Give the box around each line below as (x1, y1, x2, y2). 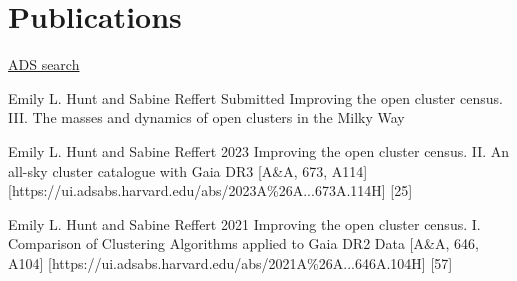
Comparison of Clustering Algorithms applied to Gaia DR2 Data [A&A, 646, (8, 233, 479, 254)
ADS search (8, 54, 80, 75)
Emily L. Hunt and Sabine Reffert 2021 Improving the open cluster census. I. (8, 213, 481, 234)
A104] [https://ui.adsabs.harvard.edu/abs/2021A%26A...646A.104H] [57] (8, 252, 453, 273)
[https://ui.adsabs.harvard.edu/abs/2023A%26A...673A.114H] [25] (8, 180, 413, 201)
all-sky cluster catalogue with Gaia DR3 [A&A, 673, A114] (8, 160, 368, 181)
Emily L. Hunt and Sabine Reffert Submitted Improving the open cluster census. (8, 87, 503, 108)
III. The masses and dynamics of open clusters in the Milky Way (8, 107, 405, 128)
